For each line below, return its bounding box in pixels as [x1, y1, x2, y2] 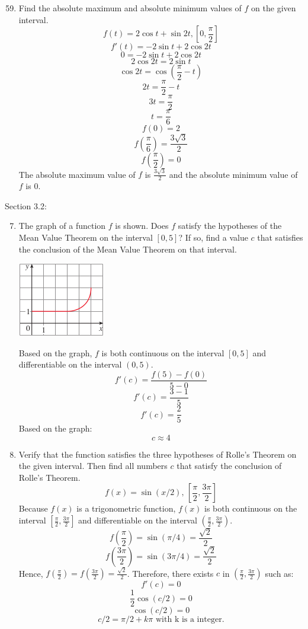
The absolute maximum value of [18, 168, 136, 180]
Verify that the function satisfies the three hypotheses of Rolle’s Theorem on [18, 448, 297, 460]
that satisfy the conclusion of [177, 459, 282, 472]
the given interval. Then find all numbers [18, 459, 168, 472]
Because [18, 502, 48, 515]
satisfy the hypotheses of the [178, 219, 282, 232]
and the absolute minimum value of [169, 168, 298, 180]
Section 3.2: [5, 199, 47, 212]
